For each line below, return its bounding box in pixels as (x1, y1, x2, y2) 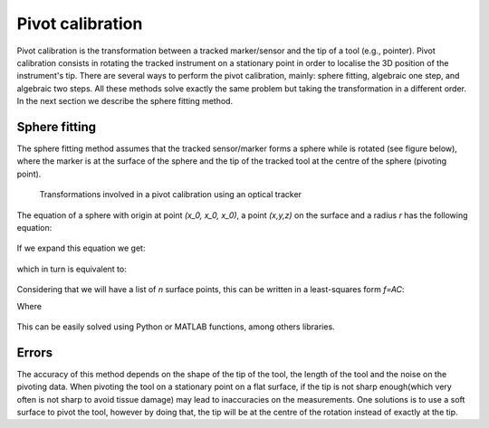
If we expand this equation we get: (16, 243, 146, 253)
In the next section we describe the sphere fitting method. (16, 96, 234, 107)
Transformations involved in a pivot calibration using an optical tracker (39, 189, 302, 200)
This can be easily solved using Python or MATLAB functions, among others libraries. (16, 321, 335, 332)
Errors (16, 345, 53, 360)
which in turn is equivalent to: (16, 263, 127, 274)
